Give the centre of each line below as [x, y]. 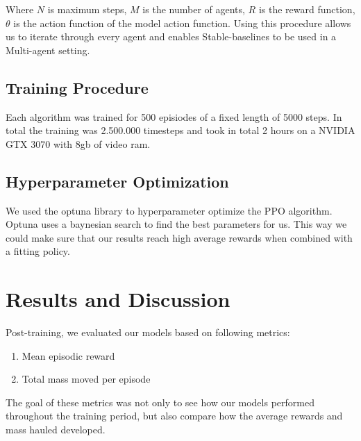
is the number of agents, [194, 9]
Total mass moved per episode [86, 379]
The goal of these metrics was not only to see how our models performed [160, 402]
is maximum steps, [87, 9]
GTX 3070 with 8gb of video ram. [78, 143]
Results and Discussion [118, 299]
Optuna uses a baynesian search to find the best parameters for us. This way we [176, 224]
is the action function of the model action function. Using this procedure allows [182, 23]
